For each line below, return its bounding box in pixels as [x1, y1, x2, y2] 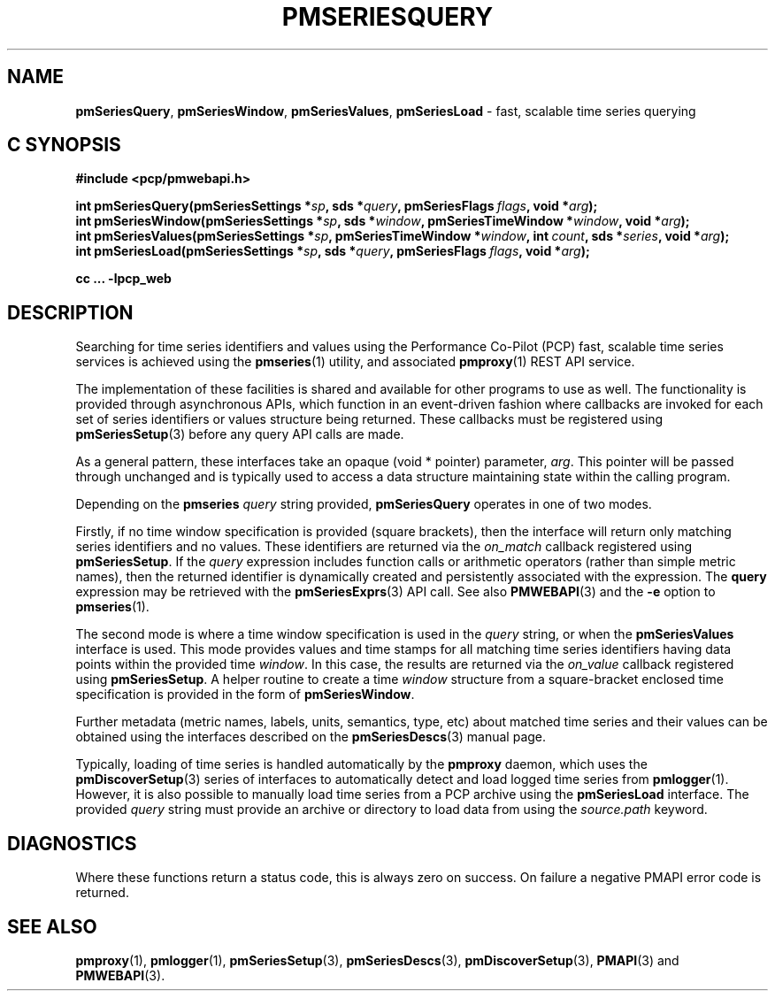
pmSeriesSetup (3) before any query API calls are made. [75, 426, 404, 442]
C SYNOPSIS [7, 134, 121, 157]
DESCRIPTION [7, 301, 134, 324]
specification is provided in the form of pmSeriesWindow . [75, 687, 415, 702]
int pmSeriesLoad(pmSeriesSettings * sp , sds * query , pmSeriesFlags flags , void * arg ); [75, 243, 590, 259]
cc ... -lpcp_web [75, 271, 172, 287]
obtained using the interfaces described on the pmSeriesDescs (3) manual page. [75, 729, 547, 745]
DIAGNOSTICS [7, 832, 137, 855]
